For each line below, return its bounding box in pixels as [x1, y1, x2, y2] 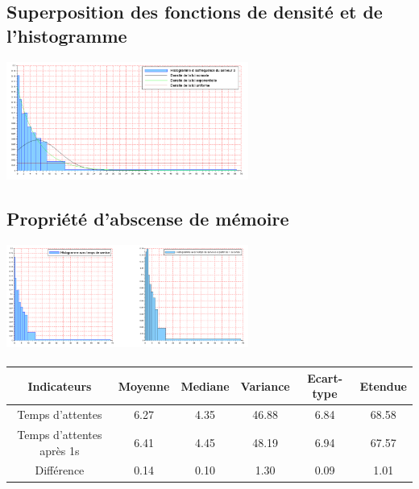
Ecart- [307, 369, 343, 386]
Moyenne [118, 377, 170, 394]
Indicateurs [27, 377, 92, 394]
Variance [240, 377, 290, 394]
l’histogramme [6, 23, 127, 48]
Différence [35, 462, 85, 479]
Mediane [180, 377, 230, 394]
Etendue [359, 377, 407, 394]
